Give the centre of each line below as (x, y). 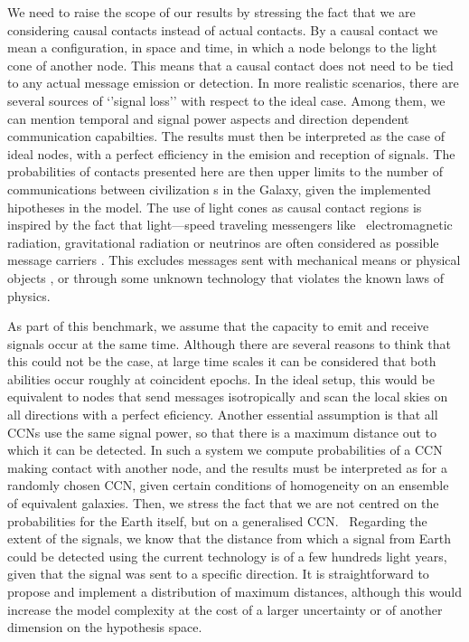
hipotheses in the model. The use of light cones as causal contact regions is (215, 207)
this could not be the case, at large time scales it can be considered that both (222, 361)
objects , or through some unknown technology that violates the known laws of (226, 277)
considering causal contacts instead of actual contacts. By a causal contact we (223, 29)
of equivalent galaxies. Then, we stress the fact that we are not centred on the (223, 503)
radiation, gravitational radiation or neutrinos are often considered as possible (223, 242)
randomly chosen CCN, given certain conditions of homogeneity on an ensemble (228, 485)
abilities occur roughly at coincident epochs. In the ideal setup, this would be (221, 378)
